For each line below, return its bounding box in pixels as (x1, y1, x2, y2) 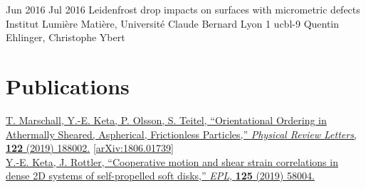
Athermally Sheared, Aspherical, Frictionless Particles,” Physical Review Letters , (6, 126, 357, 141)
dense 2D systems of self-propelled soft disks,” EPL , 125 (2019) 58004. (6, 168, 315, 183)
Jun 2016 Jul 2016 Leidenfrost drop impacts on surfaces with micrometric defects (6, 2, 360, 16)
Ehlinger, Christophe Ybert (6, 30, 125, 45)
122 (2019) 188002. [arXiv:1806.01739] (6, 140, 174, 155)
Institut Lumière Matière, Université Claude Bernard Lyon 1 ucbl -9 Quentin (6, 16, 340, 31)
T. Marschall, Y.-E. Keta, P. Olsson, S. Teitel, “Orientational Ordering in (6, 112, 327, 127)
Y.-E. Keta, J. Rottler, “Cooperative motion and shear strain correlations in (6, 154, 338, 169)
